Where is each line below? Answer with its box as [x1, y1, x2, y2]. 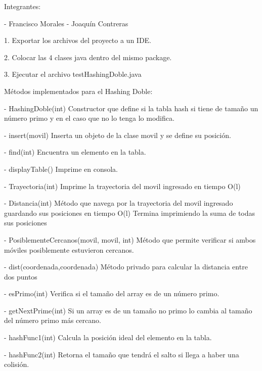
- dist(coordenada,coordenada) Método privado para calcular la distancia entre [4, 261, 248, 272]
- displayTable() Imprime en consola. [4, 163, 118, 174]
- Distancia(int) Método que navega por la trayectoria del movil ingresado [4, 198, 233, 208]
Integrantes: [4, 1, 41, 11]
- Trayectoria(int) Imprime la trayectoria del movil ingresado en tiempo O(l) [4, 180, 241, 191]
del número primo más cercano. [4, 315, 101, 326]
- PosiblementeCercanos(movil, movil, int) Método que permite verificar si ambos [4, 234, 256, 245]
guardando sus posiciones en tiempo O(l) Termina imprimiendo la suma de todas [4, 207, 255, 218]
